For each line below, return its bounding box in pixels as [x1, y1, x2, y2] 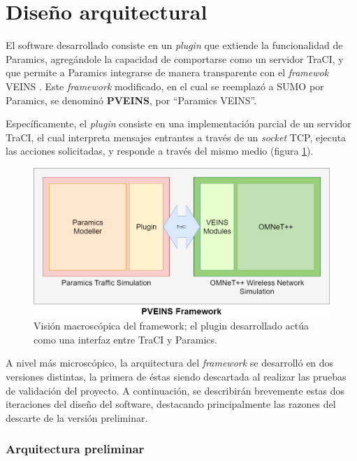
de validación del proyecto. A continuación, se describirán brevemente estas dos [6, 383, 345, 397]
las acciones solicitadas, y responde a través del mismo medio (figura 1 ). [6, 143, 314, 158]
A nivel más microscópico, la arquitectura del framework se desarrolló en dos [6, 355, 334, 370]
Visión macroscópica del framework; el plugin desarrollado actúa [34, 318, 309, 333]
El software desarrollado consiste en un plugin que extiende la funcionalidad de [6, 38, 343, 52]
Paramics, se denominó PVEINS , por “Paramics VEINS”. [6, 92, 257, 107]
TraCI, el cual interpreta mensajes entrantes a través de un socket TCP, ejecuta [6, 129, 347, 144]
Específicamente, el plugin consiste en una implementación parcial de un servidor [6, 116, 351, 131]
